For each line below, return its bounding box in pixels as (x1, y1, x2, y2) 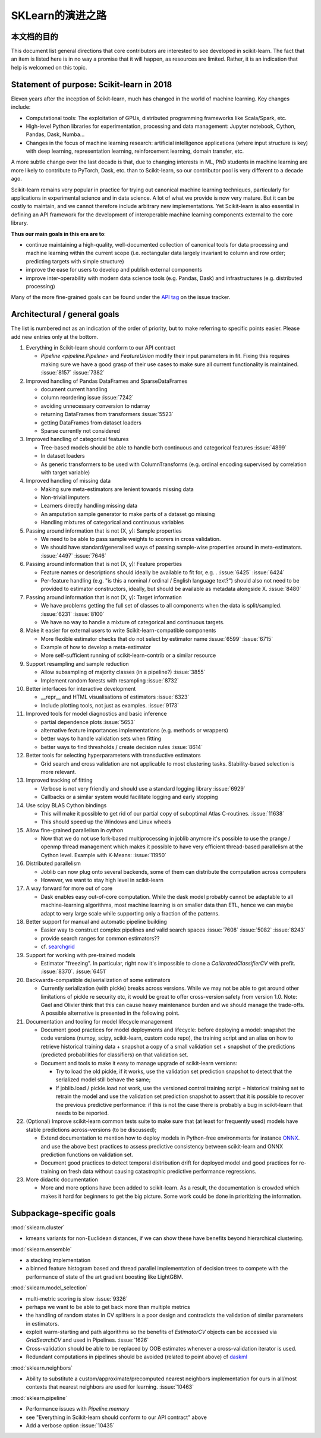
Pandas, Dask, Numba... (26, 131, 85, 138)
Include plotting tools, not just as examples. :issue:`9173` (40, 701, 180, 709)
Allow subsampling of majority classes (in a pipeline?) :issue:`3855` (40, 669, 206, 676)
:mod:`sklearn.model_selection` (11, 1284, 88, 1291)
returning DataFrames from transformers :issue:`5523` (40, 411, 174, 418)
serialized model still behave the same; (55, 1076, 151, 1083)
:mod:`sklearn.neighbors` (11, 1364, 73, 1371)
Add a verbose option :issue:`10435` (26, 1421, 115, 1429)
